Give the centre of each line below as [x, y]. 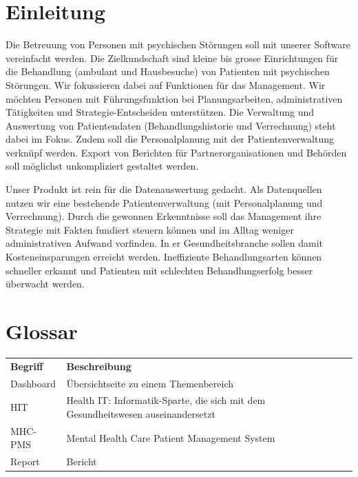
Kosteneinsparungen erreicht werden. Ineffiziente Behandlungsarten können [164, 257]
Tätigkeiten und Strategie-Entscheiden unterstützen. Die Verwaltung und [160, 112]
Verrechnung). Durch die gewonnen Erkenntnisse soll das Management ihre [164, 216]
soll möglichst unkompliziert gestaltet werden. [102, 166]
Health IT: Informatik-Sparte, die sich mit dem [166, 400]
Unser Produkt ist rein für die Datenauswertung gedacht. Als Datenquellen [164, 189]
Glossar [42, 331]
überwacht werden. [45, 284]
